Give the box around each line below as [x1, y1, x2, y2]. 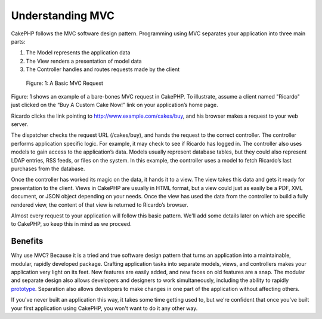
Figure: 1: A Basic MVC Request [26, 79, 104, 87]
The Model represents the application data [26, 49, 131, 56]
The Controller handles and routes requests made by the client [26, 66, 180, 73]
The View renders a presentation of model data [26, 57, 143, 65]
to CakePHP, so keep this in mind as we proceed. [11, 220, 132, 228]
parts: [11, 38, 26, 45]
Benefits [11, 236, 44, 246]
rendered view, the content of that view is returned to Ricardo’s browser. [11, 201, 188, 208]
